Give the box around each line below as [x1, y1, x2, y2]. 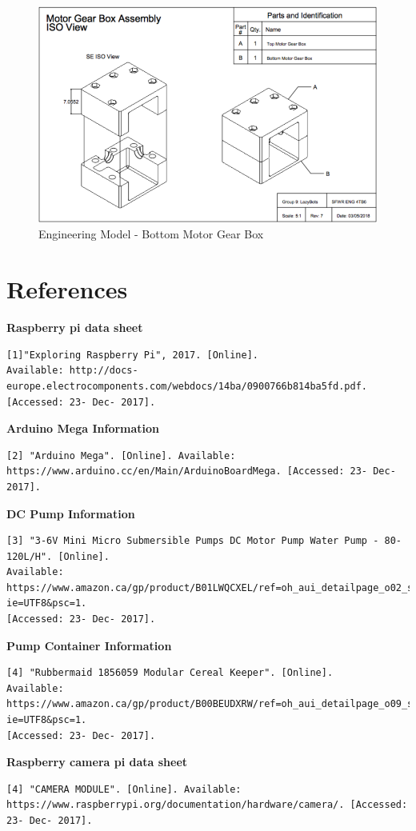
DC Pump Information [6, 505, 135, 521]
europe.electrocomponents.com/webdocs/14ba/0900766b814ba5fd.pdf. [6, 380, 368, 392]
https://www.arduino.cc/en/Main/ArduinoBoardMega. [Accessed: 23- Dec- [6, 465, 396, 477]
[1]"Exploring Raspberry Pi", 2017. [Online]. [6, 349, 258, 361]
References [6, 273, 128, 306]
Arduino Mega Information [6, 420, 160, 437]
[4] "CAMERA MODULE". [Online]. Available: [6, 783, 242, 795]
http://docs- [69, 365, 138, 377]
